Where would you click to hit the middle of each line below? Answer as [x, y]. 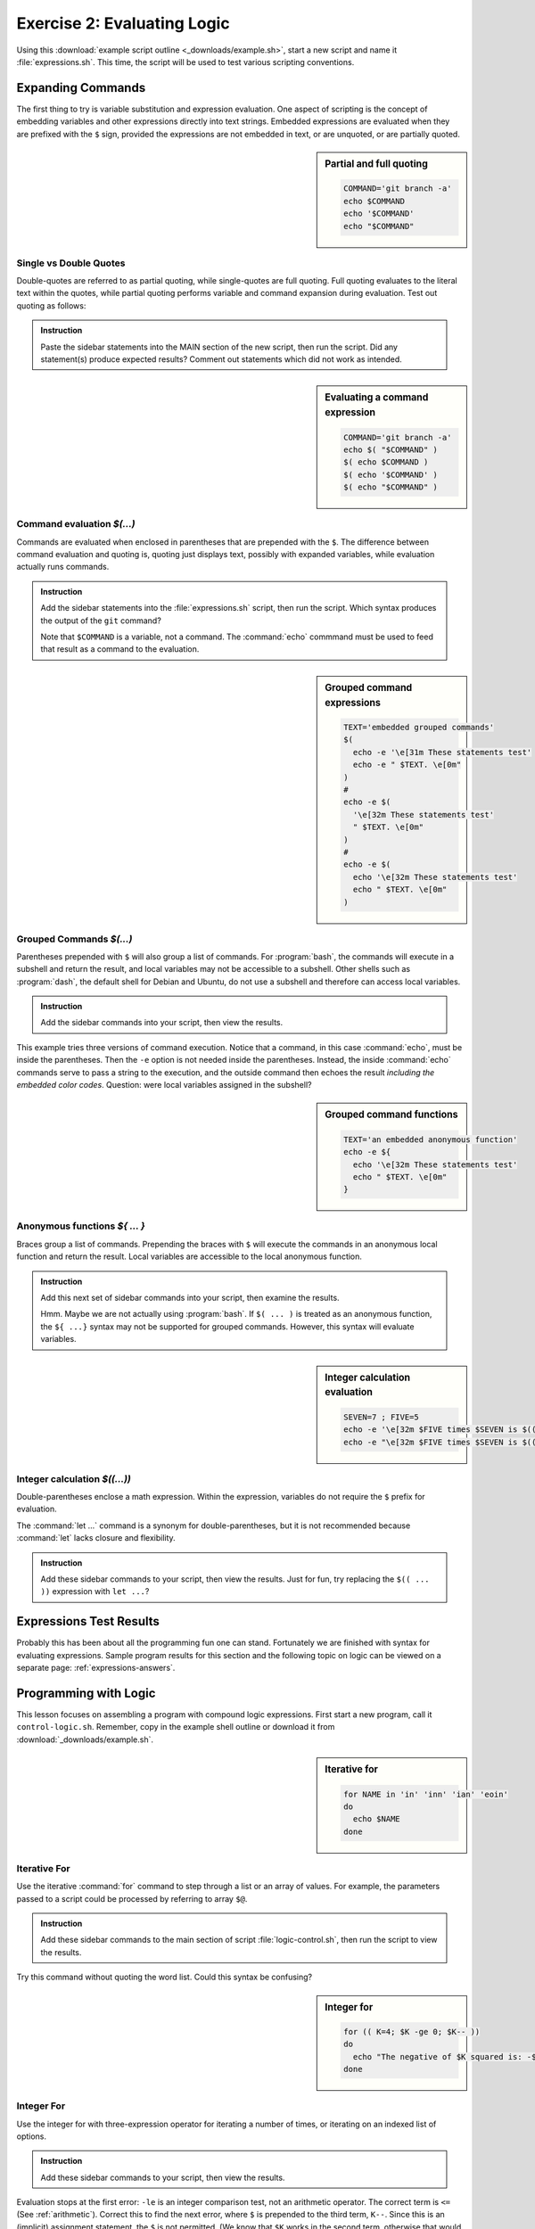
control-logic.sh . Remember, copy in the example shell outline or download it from [176, 1727]
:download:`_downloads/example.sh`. [85, 1740]
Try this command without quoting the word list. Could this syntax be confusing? [164, 1977]
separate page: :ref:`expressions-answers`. [96, 1668]
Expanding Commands [81, 88]
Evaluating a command [377, 398]
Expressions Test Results [88, 1621]
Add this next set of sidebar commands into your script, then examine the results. [190, 1298]
